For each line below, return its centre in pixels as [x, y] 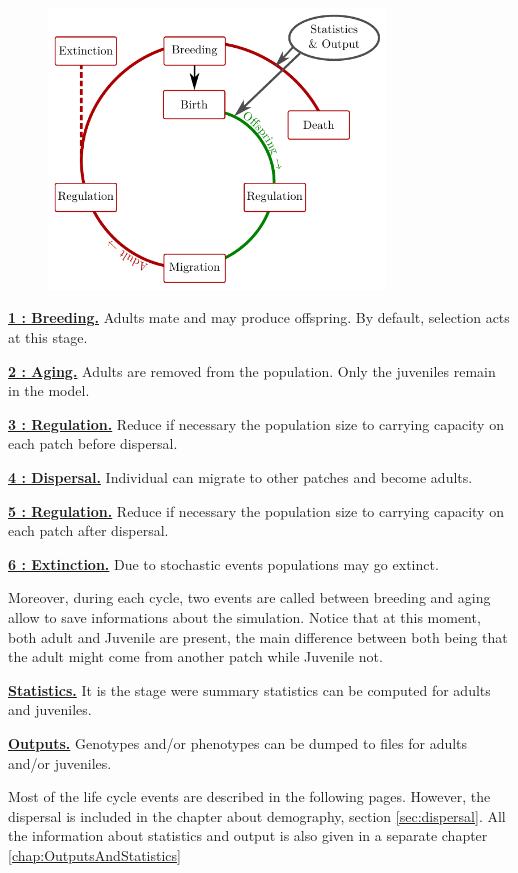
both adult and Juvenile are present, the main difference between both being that [258, 636]
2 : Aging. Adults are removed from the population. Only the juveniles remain [252, 370]
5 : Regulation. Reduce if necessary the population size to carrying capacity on [256, 510]
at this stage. [48, 337]
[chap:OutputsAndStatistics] [94, 854]
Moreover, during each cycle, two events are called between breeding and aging [249, 597]
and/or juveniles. [60, 762]
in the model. [49, 390]
